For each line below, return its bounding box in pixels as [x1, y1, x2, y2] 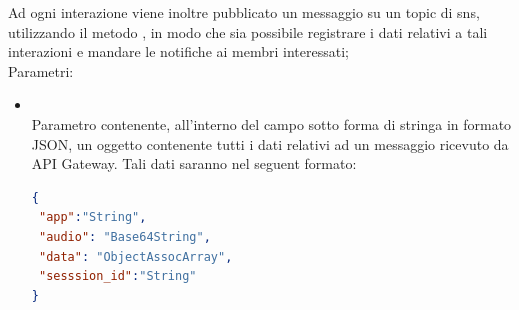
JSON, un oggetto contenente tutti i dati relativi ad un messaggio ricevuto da [31, 133, 509, 154]
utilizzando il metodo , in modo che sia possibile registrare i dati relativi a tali [8, 21, 488, 42]
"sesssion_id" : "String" [38, 269, 197, 284]
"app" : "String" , [38, 210, 147, 225]
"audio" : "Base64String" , [38, 229, 211, 244]
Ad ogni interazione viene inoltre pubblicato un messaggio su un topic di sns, [8, 2, 480, 22]
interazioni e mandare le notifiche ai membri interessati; [8, 41, 349, 62]
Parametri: [8, 60, 74, 81]
